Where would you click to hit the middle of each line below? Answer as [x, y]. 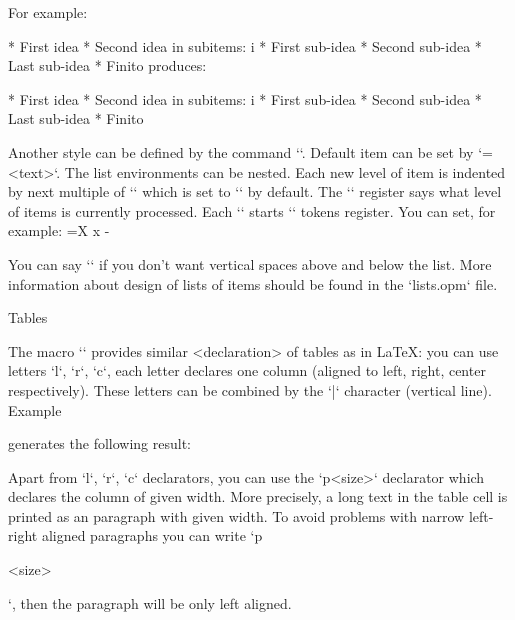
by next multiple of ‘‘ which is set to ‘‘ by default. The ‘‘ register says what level [255, 191]
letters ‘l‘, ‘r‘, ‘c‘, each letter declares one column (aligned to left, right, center [247, 370]
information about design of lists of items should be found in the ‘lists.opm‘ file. [253, 283]
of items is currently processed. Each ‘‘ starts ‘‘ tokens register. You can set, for [252, 210]
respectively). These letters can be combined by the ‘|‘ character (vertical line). [250, 389]
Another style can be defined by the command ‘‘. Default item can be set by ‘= [250, 151]
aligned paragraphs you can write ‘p [152, 535]
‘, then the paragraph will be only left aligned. [150, 602]
